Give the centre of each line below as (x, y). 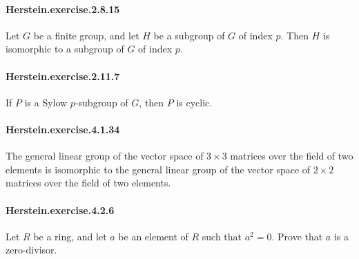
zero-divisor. (31, 250)
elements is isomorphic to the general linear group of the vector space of (158, 169)
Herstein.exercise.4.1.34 (63, 129)
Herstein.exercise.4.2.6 (60, 210)
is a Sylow (46, 102)
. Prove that (297, 236)
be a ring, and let (70, 236)
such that (222, 236)
